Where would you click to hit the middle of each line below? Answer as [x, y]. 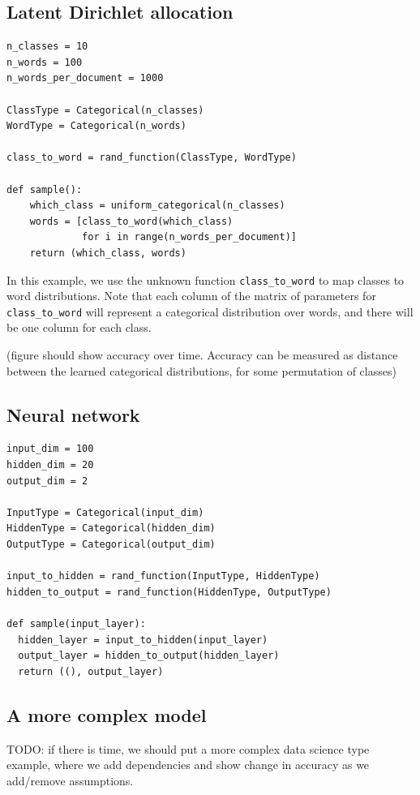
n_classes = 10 [47, 47]
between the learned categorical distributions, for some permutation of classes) [201, 370]
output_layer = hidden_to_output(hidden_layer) [149, 656]
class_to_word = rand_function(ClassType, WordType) [152, 158]
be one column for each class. [79, 327]
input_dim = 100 [50, 449]
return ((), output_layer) [91, 671]
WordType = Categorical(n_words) [96, 126]
